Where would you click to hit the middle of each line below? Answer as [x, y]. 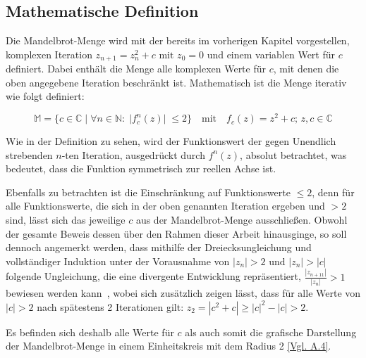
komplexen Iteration [49, 54]
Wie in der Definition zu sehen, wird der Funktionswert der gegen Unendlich [171, 141]
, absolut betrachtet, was [293, 154]
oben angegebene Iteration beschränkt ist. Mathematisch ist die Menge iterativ [176, 82]
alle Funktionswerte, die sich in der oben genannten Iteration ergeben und [165, 206]
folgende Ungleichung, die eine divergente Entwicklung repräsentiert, [153, 276]
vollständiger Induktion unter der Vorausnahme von [118, 261]
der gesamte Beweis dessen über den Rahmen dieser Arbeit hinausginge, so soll [176, 233]
